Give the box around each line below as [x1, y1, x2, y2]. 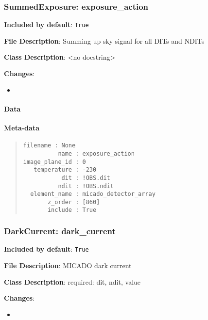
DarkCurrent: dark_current [4, 225, 116, 237]
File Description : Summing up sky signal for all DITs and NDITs [4, 35, 205, 46]
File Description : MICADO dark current [4, 260, 132, 271]
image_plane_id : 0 [23, 158, 86, 165]
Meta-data [4, 123, 39, 133]
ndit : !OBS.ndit [58, 182, 114, 190]
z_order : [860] [47, 198, 100, 206]
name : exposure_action [58, 150, 135, 157]
